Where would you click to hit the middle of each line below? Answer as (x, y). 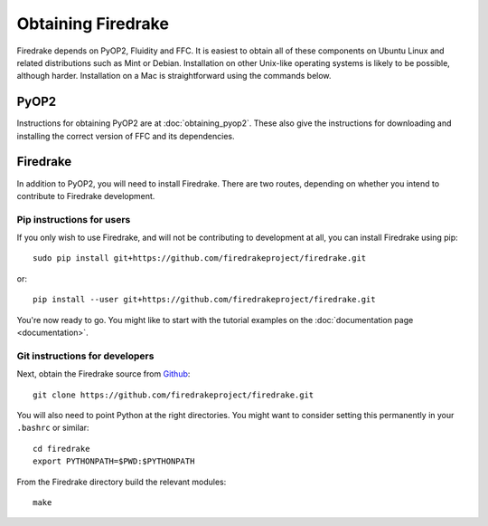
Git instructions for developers (85, 356)
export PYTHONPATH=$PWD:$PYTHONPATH (114, 461)
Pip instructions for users (74, 219)
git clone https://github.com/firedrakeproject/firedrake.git (174, 395)
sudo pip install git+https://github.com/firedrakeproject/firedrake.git (200, 258)
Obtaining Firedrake (93, 24)
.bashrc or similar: (53, 428)
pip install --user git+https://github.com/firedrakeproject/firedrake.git (204, 300)
